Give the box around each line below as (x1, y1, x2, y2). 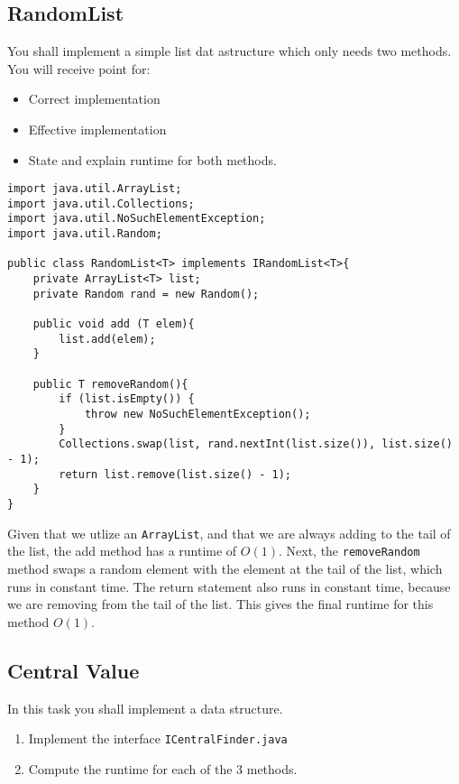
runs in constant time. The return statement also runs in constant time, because (7, 576, 451, 595)
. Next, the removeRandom (278, 541, 420, 560)
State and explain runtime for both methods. (28, 150, 277, 169)
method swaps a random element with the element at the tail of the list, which (7, 558, 443, 577)
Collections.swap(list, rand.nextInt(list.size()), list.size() (59, 438, 453, 451)
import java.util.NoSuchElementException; (7, 212, 266, 226)
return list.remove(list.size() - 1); (59, 467, 291, 481)
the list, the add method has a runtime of (7, 541, 237, 560)
